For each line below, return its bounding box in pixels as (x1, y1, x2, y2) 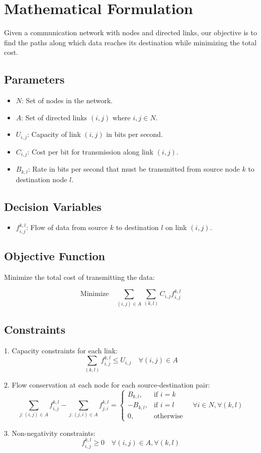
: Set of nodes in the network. (22, 95, 113, 106)
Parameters (4, 71, 65, 87)
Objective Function (4, 248, 106, 264)
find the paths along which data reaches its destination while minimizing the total (4, 37, 257, 47)
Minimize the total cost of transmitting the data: (4, 272, 155, 282)
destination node (16, 174, 67, 184)
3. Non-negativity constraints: (4, 427, 96, 438)
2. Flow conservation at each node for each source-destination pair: (4, 379, 210, 390)
